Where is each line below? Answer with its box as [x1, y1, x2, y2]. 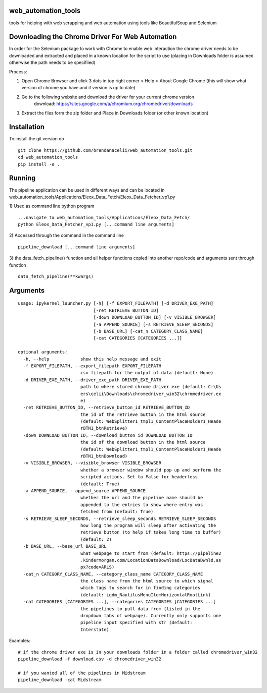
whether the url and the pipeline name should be [80, 495, 203, 501]
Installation [9, 123, 44, 131]
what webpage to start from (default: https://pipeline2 [80, 550, 222, 556]
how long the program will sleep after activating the [80, 522, 216, 528]
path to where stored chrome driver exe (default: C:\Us [80, 384, 222, 390]
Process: [9, 68, 27, 74]
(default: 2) [80, 536, 112, 542]
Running [9, 174, 36, 182]
